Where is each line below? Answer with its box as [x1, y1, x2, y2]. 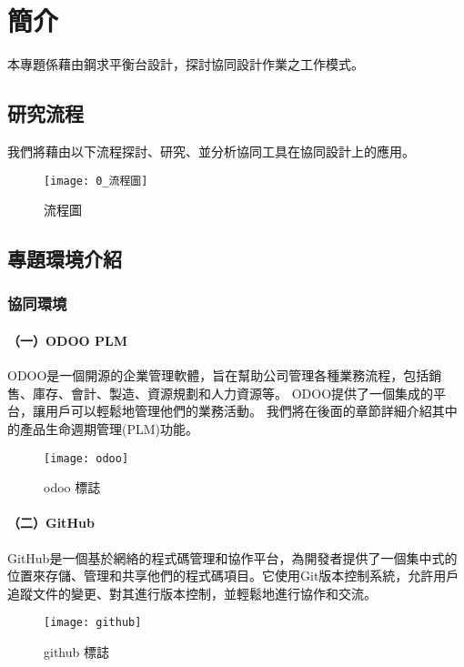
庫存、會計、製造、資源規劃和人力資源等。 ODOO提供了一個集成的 [32, 383, 434, 402]
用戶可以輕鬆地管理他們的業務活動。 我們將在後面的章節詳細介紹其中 [45, 401, 458, 420]
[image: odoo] [44, 451, 129, 465]
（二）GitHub [7, 513, 95, 532]
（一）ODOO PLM [7, 330, 127, 349]
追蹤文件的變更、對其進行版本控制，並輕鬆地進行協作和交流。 [7, 583, 377, 602]
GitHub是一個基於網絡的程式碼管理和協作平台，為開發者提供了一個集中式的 [7, 548, 458, 567]
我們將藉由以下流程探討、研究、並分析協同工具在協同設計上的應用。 [7, 141, 415, 160]
